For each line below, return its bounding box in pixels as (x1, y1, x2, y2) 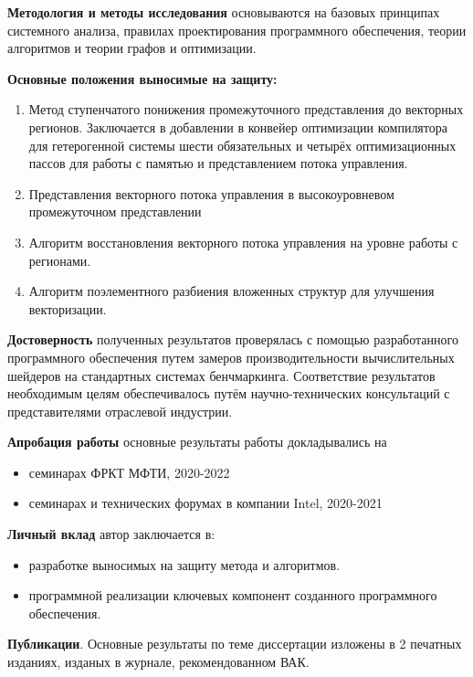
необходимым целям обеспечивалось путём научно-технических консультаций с (7, 384, 450, 403)
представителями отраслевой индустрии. (7, 401, 233, 420)
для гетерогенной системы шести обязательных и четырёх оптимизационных (28, 135, 457, 154)
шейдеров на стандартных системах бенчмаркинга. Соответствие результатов (7, 365, 436, 385)
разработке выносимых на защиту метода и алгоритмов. (28, 555, 341, 574)
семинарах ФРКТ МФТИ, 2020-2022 (28, 462, 230, 481)
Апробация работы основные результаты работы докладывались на (7, 432, 387, 451)
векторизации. (28, 299, 107, 318)
